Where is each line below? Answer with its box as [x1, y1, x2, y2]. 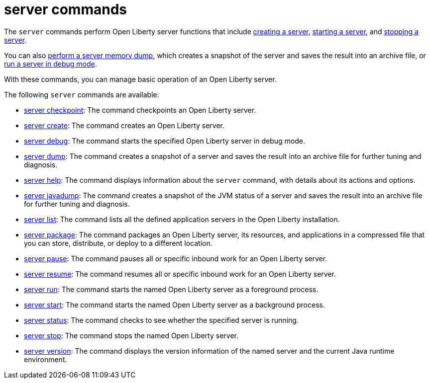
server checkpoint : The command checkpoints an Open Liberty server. [24, 105, 256, 114]
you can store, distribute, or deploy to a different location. [24, 238, 213, 247]
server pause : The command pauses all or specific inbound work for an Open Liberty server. [24, 254, 327, 263]
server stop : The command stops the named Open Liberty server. [24, 331, 238, 340]
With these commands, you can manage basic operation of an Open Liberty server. [4, 75, 277, 83]
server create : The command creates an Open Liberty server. [24, 121, 225, 130]
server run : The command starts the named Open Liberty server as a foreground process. [24, 285, 319, 294]
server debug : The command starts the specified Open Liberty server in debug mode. [24, 136, 305, 145]
